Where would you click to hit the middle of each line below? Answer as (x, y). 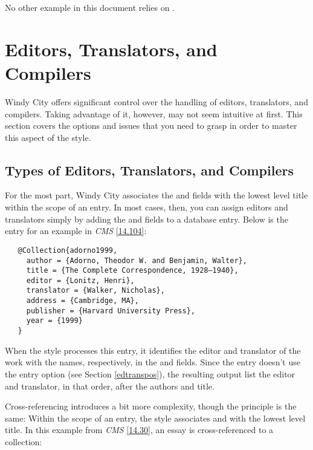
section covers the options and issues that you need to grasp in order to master (151, 126)
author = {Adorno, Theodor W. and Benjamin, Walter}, (137, 260)
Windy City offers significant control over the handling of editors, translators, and (156, 101)
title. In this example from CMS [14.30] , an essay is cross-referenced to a (139, 430)
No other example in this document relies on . (90, 7)
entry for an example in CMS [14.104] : (76, 231)
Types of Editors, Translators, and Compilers (149, 170)
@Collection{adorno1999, (68, 250)
